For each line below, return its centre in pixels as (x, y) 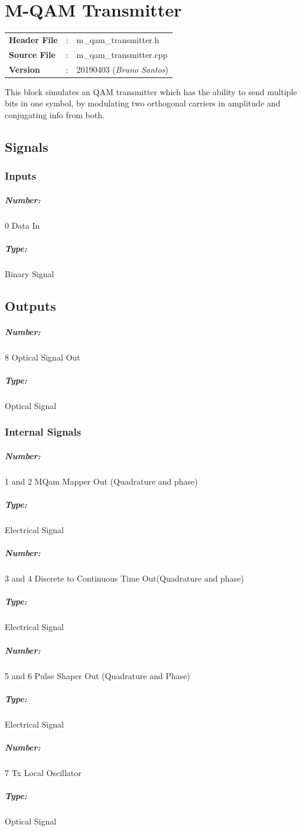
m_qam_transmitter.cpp (122, 54)
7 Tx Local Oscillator (43, 772)
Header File (33, 39)
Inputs (21, 176)
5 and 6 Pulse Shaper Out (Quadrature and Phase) (98, 675)
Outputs (30, 305)
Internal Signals (43, 432)
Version (25, 69)
